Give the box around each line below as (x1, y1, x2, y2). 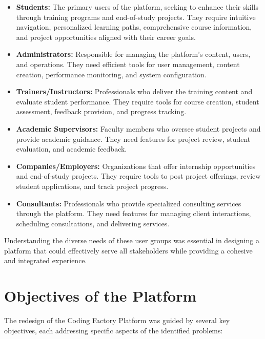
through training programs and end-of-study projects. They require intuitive (16, 11, 256, 22)
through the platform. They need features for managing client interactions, (16, 208, 251, 219)
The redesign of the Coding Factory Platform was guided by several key (4, 315, 230, 326)
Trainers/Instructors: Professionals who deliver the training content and (16, 86, 253, 97)
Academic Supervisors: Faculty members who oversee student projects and (16, 123, 261, 134)
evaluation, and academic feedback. (16, 143, 127, 154)
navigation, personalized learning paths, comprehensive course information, (16, 22, 252, 32)
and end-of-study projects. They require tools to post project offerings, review (16, 171, 261, 181)
